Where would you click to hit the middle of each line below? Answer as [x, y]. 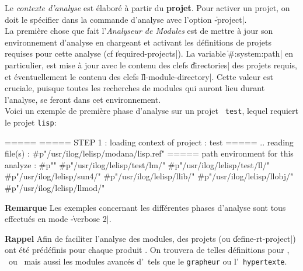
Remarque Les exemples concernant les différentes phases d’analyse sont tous [145, 207]
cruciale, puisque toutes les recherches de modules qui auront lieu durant [135, 88]
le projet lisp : [31, 122]
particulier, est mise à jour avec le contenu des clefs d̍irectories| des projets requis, [151, 65]
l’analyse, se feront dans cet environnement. [83, 99]
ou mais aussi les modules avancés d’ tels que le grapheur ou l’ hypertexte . [148, 261]
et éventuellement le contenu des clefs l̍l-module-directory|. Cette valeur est [139, 76]
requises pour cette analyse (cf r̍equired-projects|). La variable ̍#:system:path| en [149, 53]
